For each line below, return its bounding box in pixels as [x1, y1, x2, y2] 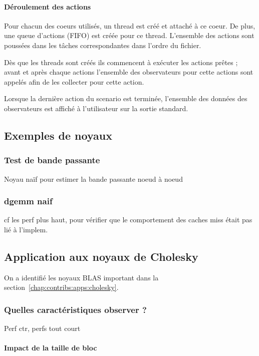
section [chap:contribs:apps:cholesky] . [4, 282, 119, 292]
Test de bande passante [4, 154, 100, 166]
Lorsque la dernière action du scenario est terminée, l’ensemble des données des [4, 93, 247, 104]
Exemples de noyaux [4, 127, 112, 143]
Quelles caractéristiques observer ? [4, 303, 147, 315]
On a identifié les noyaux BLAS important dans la [4, 272, 159, 282]
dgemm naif [4, 195, 53, 207]
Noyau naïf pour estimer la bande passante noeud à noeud [4, 173, 183, 184]
